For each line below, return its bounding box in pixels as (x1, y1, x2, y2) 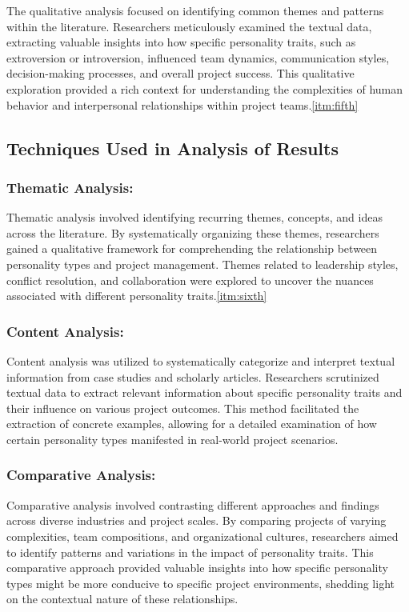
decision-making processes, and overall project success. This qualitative (6, 65, 355, 82)
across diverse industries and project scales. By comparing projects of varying (6, 512, 387, 529)
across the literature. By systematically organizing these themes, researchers (6, 224, 379, 241)
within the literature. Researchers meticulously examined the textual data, (6, 18, 372, 34)
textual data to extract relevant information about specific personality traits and (6, 384, 403, 401)
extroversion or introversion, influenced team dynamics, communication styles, (6, 49, 390, 66)
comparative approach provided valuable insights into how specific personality (6, 559, 388, 576)
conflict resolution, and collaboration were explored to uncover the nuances (6, 271, 374, 288)
